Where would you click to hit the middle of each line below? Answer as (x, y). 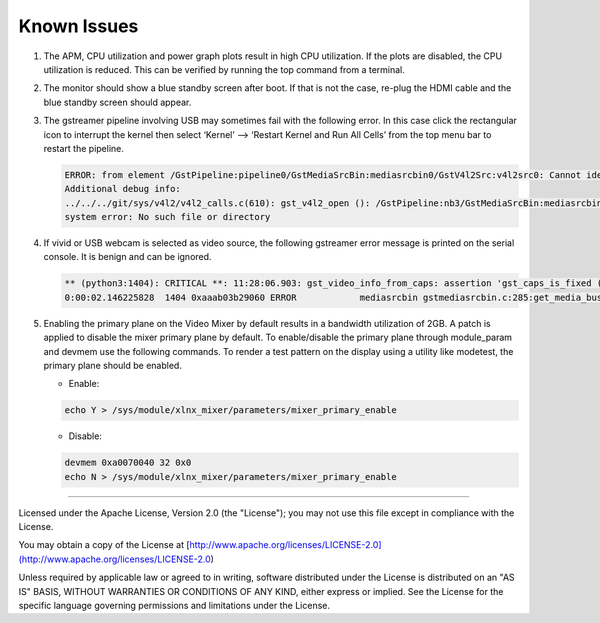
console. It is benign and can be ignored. (127, 257)
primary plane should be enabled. (112, 365)
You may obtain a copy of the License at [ (104, 545)
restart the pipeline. (84, 148)
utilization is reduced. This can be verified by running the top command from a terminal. (224, 69)
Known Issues (78, 26)
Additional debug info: (123, 189)
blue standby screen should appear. (117, 102)
